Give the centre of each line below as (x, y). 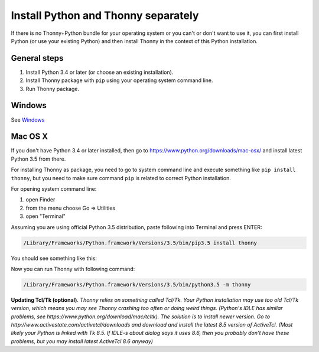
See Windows (28, 120)
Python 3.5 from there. (38, 159)
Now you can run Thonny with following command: (73, 269)
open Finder (40, 200)
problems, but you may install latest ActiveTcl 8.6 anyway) (82, 341)
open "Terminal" (46, 216)
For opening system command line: (54, 189)
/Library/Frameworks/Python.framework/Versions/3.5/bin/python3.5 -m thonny (137, 284)
